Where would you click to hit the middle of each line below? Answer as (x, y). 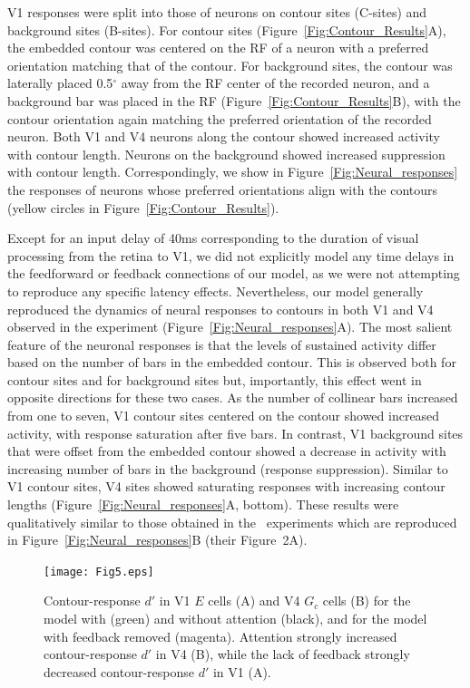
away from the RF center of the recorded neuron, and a (275, 83)
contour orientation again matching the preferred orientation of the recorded (220, 118)
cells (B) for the (367, 601)
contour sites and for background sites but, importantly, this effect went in (215, 379)
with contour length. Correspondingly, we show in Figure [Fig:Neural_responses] (233, 172)
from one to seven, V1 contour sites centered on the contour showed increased (224, 416)
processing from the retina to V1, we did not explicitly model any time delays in (231, 255)
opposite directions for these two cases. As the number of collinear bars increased (233, 397)
